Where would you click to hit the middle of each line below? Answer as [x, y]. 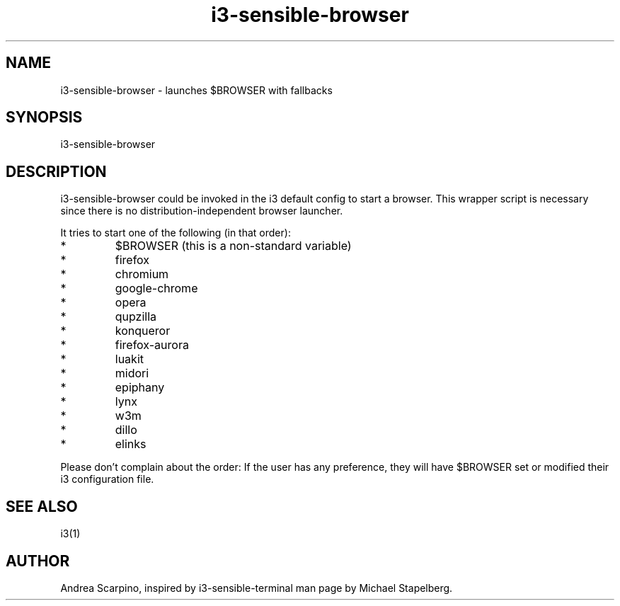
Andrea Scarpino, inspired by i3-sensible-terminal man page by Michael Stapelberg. [257, 588]
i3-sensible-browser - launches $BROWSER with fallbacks [196, 90]
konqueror [143, 331]
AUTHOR [38, 561]
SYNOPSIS [44, 118]
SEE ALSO [42, 506]
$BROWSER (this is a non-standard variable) [233, 246]
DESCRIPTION [56, 171]
